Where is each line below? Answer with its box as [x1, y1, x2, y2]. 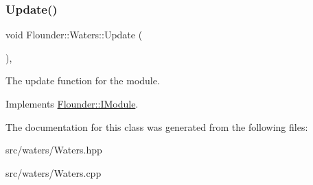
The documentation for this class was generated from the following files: [5, 119, 308, 134]
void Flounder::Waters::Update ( [5, 27, 143, 42]
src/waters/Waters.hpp [5, 143, 102, 157]
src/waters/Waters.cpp [5, 165, 102, 180]
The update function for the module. [5, 73, 160, 88]
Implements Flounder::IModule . [5, 97, 139, 110]
